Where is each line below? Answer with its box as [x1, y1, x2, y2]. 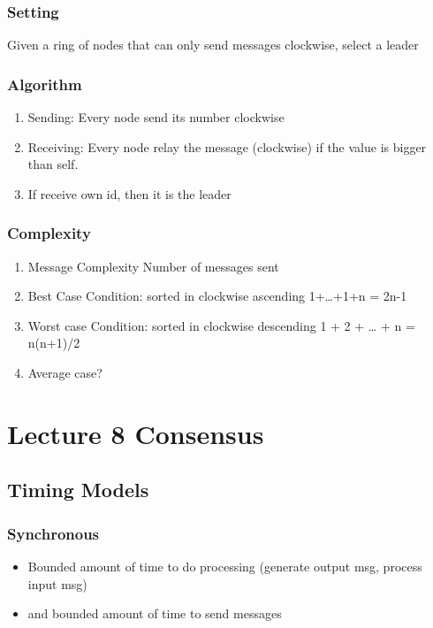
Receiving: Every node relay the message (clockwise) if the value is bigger [27, 137, 427, 156]
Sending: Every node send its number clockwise [27, 108, 285, 126]
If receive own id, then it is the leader [27, 184, 232, 203]
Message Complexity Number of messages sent [27, 257, 279, 275]
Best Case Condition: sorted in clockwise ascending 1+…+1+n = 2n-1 [27, 287, 407, 305]
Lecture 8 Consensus [7, 415, 264, 451]
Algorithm [7, 73, 82, 95]
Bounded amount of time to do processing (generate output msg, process [27, 556, 422, 575]
